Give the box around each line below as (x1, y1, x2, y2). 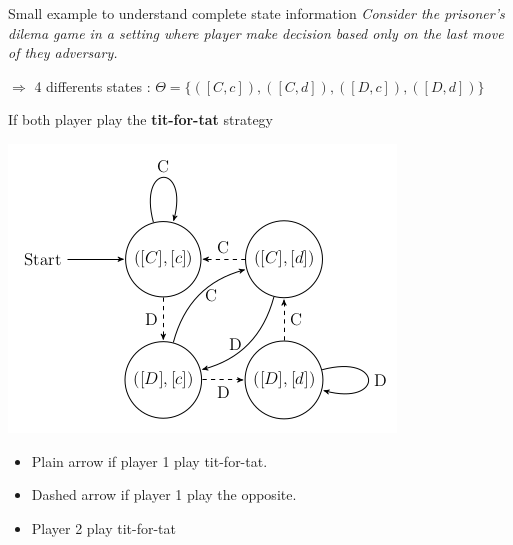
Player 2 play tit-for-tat (31, 517, 176, 538)
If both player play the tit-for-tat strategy (8, 109, 273, 130)
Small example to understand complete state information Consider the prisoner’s (8, 3, 505, 23)
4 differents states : (34, 75, 151, 96)
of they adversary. (8, 42, 118, 63)
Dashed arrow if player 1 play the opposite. (31, 484, 297, 505)
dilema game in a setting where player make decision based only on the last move (8, 22, 504, 43)
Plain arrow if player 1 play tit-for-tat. (31, 450, 268, 471)
